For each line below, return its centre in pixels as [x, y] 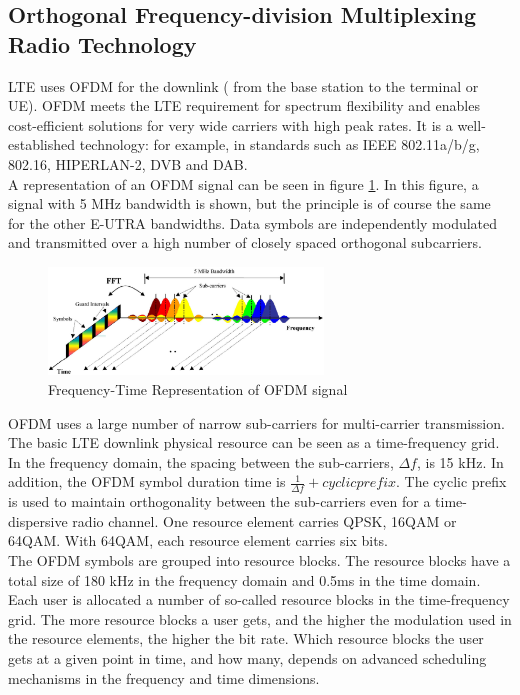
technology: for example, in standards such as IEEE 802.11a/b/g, [279, 144]
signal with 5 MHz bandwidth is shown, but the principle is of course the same [249, 203]
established [42, 144]
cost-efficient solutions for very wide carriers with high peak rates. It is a [230, 124]
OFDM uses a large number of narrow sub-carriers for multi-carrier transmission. [256, 422]
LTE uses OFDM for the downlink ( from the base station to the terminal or [243, 85]
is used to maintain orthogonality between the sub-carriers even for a [219, 501]
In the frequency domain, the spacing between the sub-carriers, [201, 461]
